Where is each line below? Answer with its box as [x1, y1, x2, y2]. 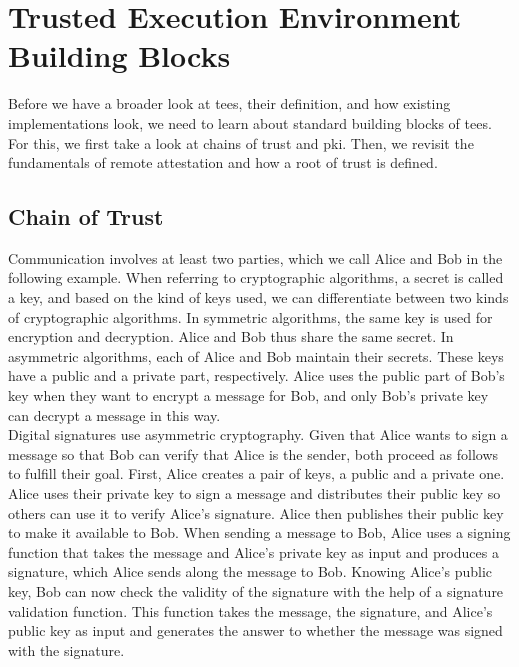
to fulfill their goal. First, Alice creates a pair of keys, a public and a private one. [8, 463, 505, 484]
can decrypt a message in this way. [8, 404, 221, 425]
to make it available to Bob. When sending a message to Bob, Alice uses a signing [8, 522, 511, 543]
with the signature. [8, 639, 125, 660]
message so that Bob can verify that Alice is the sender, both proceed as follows [8, 443, 499, 464]
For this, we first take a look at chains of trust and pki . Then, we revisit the [8, 132, 474, 153]
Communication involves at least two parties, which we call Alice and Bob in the [8, 247, 503, 268]
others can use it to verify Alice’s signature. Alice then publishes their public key [8, 502, 504, 523]
